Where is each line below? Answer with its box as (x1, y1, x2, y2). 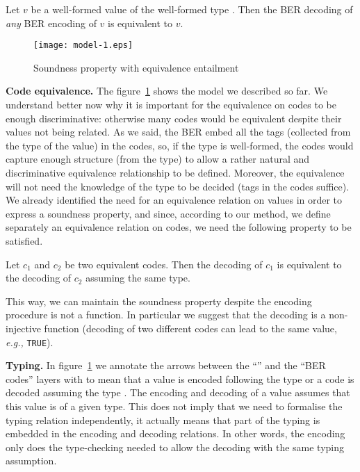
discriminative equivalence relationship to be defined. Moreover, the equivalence (6, 165, 345, 179)
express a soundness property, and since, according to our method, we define (6, 206, 331, 220)
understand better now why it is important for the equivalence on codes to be (6, 97, 336, 112)
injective (6, 320, 41, 335)
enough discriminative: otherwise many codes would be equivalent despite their (6, 111, 342, 125)
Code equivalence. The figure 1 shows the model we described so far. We (6, 83, 328, 98)
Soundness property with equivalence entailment (33, 60, 239, 74)
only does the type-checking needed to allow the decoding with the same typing (6, 439, 345, 454)
